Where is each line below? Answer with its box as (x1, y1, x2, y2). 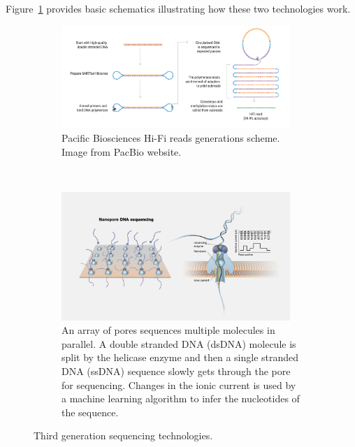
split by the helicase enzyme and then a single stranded (61, 350, 299, 365)
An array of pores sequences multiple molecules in (61, 323, 275, 337)
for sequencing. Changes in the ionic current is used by (61, 377, 296, 392)
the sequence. (61, 404, 119, 419)
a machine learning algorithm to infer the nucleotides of (61, 391, 300, 406)
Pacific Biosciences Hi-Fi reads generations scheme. (61, 130, 280, 145)
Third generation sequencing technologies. (34, 428, 213, 443)
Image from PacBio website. (61, 144, 182, 159)
